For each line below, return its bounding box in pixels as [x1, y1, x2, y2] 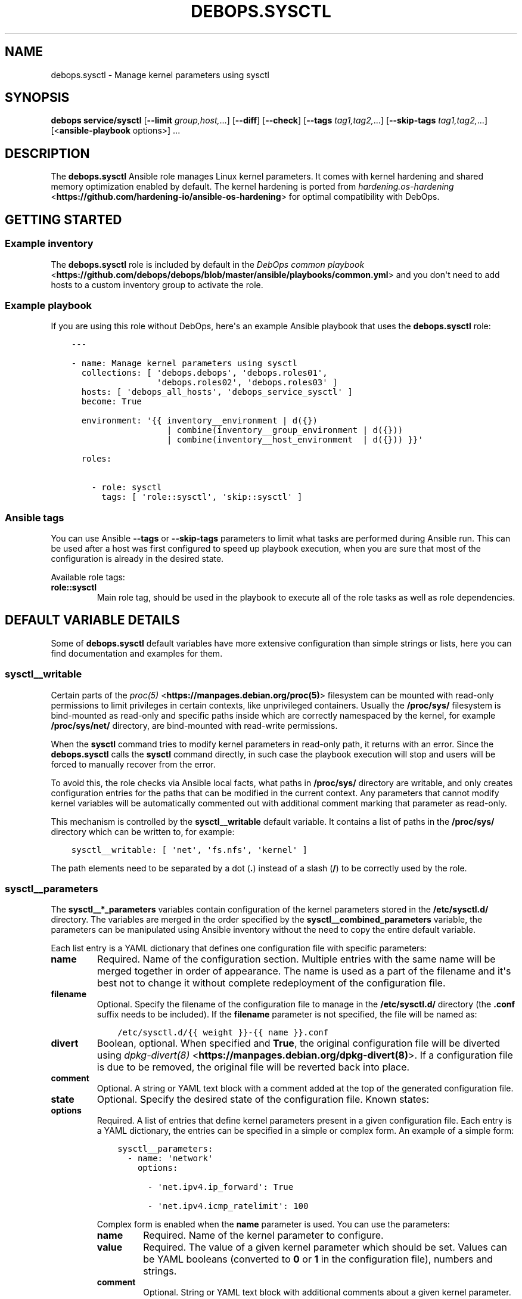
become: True [81, 397, 142, 407]
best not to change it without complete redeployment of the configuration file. [97, 977, 446, 989]
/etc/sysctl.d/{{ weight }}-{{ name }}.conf [117, 1028, 329, 1038]
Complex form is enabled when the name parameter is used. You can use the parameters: [97, 1219, 450, 1230]
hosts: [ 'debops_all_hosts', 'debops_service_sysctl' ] [81, 387, 353, 397]
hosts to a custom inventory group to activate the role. [51, 279, 263, 290]
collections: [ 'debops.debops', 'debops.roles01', [81, 368, 328, 378]
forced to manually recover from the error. [51, 759, 216, 769]
